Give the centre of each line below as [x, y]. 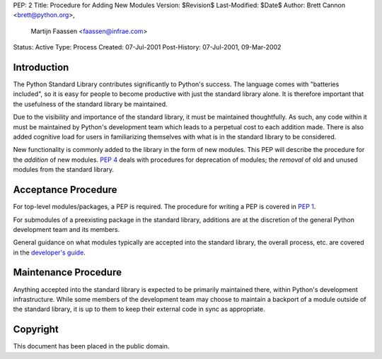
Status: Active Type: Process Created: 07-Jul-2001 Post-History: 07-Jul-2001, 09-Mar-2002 [147, 47]
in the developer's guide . [50, 252]
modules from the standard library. [64, 170]
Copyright [36, 330]
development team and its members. [66, 229]
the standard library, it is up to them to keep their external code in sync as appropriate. [139, 309]
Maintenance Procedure [67, 272]
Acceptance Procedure [65, 190]
